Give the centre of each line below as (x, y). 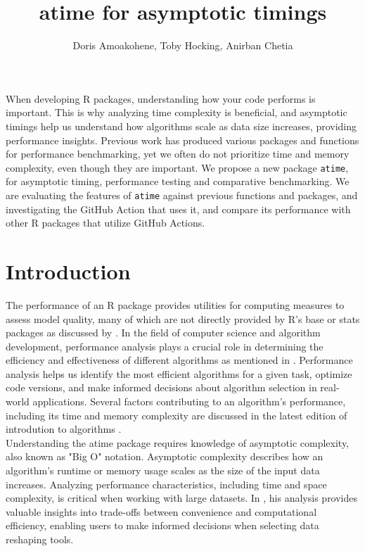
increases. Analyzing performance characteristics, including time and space (166, 484)
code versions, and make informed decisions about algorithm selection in (161, 387)
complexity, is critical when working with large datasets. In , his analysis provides (182, 498)
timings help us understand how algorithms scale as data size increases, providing (181, 126)
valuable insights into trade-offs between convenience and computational (161, 511)
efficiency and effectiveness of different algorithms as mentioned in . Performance (179, 360)
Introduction (68, 271)
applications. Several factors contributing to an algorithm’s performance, (189, 401)
